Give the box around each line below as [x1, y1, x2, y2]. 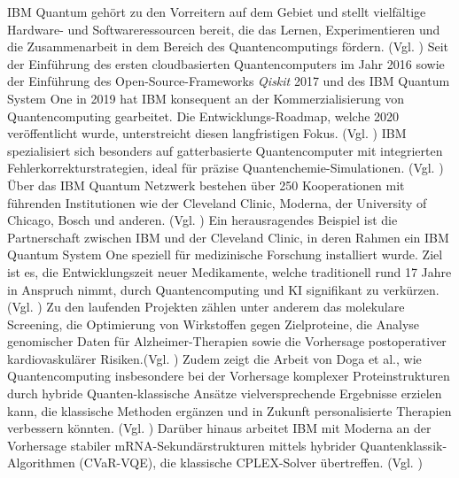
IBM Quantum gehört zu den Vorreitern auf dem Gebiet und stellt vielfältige [7, 3, 426, 20]
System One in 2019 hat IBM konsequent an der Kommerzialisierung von [7, 89, 405, 107]
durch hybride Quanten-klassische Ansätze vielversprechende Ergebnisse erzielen [7, 384, 442, 403]
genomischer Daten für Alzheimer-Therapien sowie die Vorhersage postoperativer [7, 332, 447, 351]
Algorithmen [7, 453, 75, 472]
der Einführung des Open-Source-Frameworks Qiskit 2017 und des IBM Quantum [7, 72, 450, 90]
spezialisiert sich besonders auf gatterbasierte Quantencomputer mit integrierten [7, 141, 443, 159]
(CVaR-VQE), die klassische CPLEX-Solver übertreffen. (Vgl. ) [79, 453, 423, 472]
